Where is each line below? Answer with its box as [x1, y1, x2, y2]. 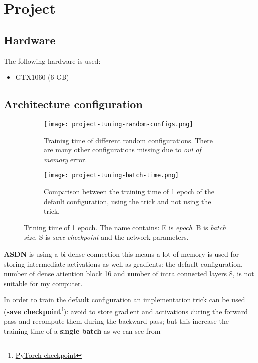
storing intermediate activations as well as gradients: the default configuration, [4, 258, 243, 269]
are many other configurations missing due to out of [44, 145, 201, 155]
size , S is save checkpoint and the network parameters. [24, 232, 189, 242]
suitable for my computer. [4, 278, 83, 288]
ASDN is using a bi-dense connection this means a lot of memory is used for [4, 249, 239, 259]
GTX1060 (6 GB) [15, 72, 69, 82]
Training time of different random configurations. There [44, 135, 213, 145]
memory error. [44, 154, 87, 164]
